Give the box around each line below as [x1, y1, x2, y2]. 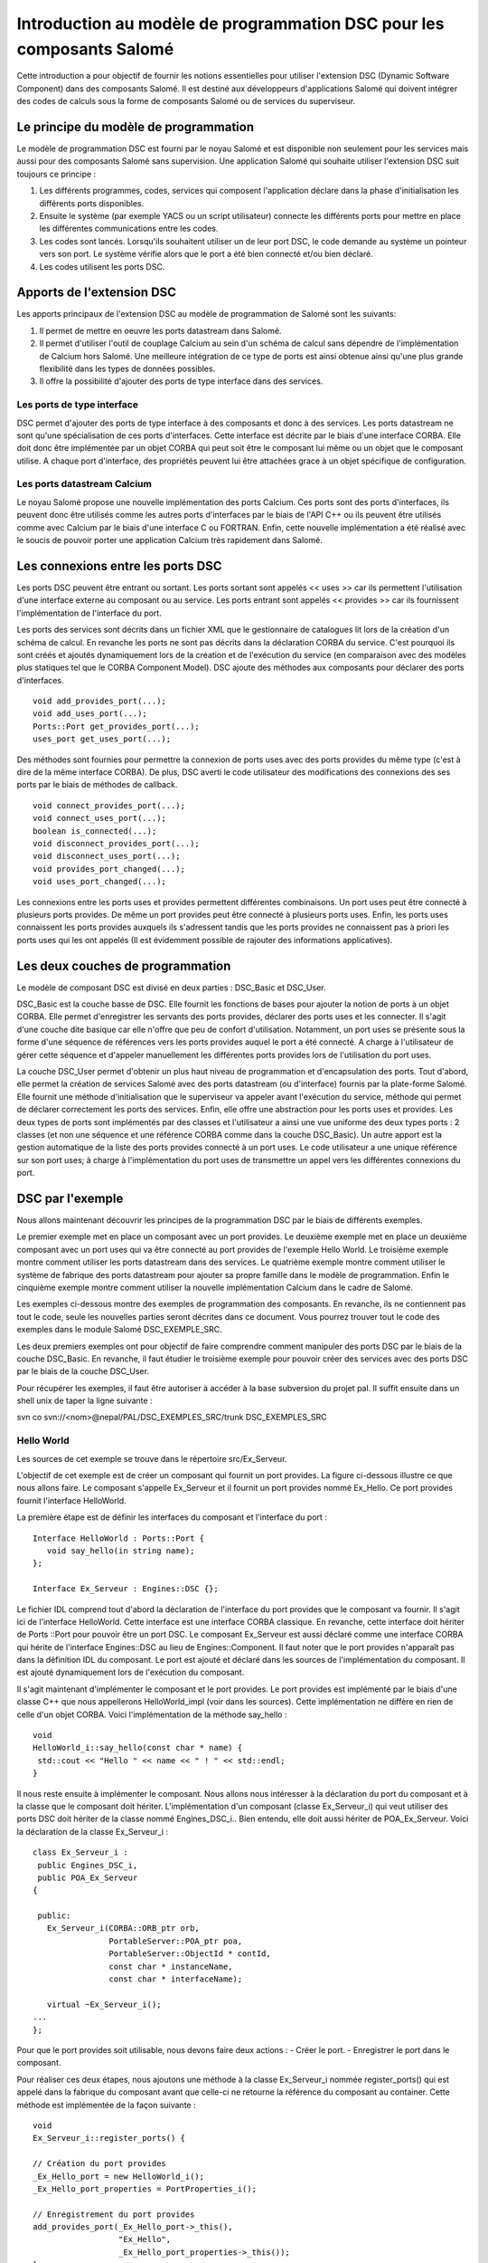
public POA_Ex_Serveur [37, 1872, 138, 1883]
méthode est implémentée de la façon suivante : [16, 2099, 196, 2110]
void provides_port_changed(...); [33, 864, 185, 874]
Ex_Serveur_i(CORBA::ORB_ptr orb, [46, 1924, 201, 1934]
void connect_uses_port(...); [33, 813, 167, 824]
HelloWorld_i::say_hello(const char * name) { [33, 1743, 243, 1753]
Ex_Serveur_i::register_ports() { [33, 2133, 185, 2144]
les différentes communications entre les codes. [39, 223, 219, 234]
